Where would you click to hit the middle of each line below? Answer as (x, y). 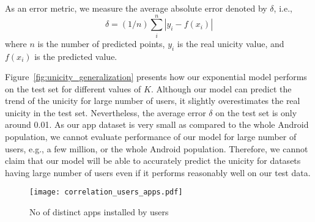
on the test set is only (256, 112)
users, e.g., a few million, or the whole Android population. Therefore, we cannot (157, 148)
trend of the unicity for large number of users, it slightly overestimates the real (153, 101)
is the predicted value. (76, 56)
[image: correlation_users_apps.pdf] (106, 192)
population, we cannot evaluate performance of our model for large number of (151, 137)
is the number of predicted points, (101, 43)
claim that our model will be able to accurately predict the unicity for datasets (153, 161)
